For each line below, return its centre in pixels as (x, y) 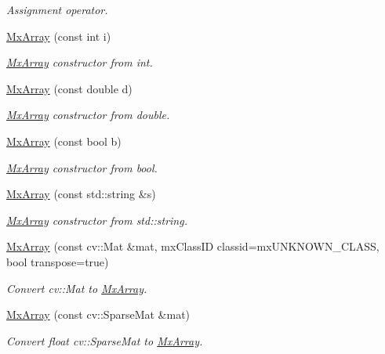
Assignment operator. (57, 9)
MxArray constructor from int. (80, 62)
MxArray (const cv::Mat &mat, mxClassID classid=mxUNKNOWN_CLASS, (193, 246)
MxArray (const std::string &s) (81, 194)
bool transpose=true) (58, 261)
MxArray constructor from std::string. (97, 220)
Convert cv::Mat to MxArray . (77, 288)
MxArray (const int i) (59, 36)
